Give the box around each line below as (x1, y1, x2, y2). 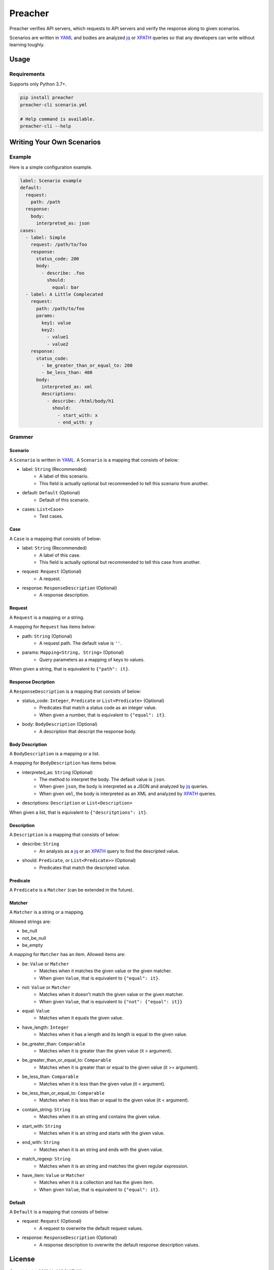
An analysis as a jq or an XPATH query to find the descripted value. (39, 848, 180, 854)
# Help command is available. (20, 116, 95, 122)
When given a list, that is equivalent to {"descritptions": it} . (9, 809, 148, 815)
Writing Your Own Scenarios (9, 138, 101, 147)
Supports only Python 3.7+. (9, 81, 67, 87)
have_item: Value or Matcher (22, 1172, 85, 1178)
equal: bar (52, 284, 80, 290)
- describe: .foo (41, 270, 85, 276)
